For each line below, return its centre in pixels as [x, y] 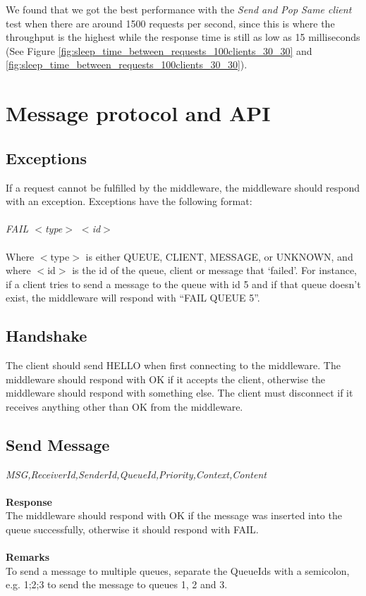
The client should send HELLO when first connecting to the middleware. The [173, 365]
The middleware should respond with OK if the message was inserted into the [174, 515]
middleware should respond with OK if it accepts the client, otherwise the [166, 379]
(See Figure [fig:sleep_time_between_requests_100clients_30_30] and [159, 50]
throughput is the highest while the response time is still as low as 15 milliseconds [183, 37]
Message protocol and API [138, 113]
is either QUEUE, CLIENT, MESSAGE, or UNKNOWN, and [219, 256]
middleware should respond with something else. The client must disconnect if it [179, 393]
